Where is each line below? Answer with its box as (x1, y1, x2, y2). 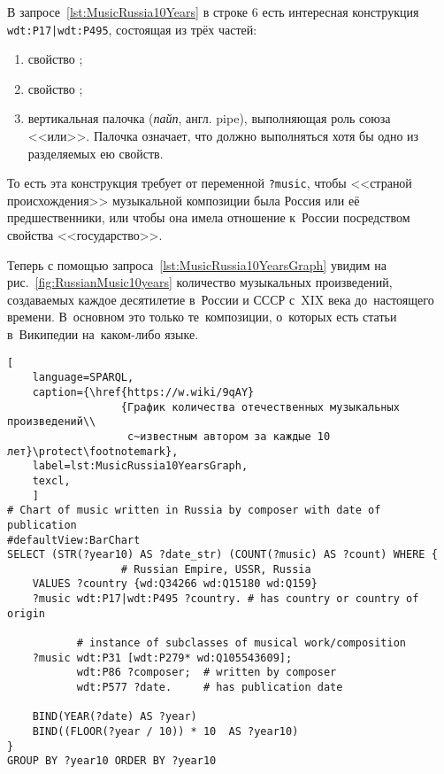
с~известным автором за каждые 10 (127, 430, 331, 443)
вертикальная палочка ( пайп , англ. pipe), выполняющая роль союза (27, 109, 391, 128)
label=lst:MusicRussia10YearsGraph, (32, 460, 249, 473)
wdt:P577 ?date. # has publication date (76, 681, 343, 694)
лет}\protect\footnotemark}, (7, 445, 179, 458)
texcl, (32, 474, 71, 487)
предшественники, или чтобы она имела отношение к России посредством (7, 208, 410, 227)
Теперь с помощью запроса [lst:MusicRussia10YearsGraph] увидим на (7, 255, 387, 274)
